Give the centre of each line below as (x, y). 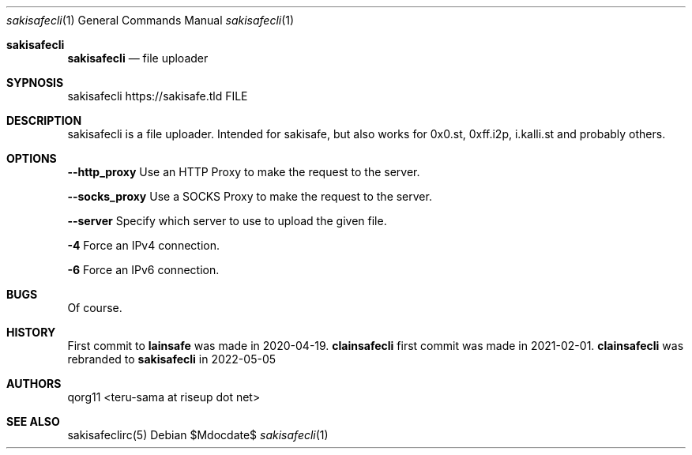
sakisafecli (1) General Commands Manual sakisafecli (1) (150, 20)
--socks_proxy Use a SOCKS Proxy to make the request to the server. (250, 196)
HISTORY (31, 332)
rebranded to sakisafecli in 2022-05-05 (172, 359)
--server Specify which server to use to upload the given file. (227, 221)
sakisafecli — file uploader (138, 58)
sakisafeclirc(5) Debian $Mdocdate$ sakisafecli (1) (198, 435)
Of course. (95, 308)
